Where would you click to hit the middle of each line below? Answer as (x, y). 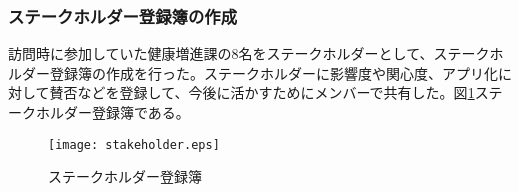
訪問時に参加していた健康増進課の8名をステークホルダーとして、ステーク (249, 53)
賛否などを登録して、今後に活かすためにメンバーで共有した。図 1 (262, 92)
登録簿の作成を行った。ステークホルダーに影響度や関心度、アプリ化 (273, 72)
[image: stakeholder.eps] (134, 144)
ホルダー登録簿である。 (112, 112)
